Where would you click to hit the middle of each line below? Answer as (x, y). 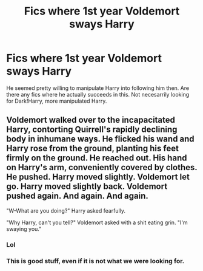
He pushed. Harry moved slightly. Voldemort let (98, 177)
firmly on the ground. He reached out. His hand (97, 158)
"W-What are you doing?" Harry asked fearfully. (66, 210)
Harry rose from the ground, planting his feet (92, 149)
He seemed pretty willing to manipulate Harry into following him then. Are (98, 88)
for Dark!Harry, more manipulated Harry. (57, 101)
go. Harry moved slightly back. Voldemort (87, 187)
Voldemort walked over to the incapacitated (91, 120)
